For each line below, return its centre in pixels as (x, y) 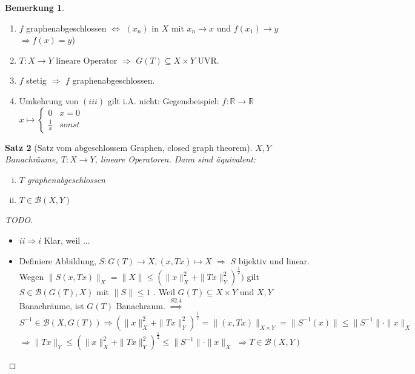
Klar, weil (62, 240)
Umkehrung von (49, 100)
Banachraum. (141, 305)
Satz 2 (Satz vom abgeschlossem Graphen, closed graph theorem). (129, 147)
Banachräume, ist (51, 305)
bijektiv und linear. (274, 260)
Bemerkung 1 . (35, 7)
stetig (36, 80)
